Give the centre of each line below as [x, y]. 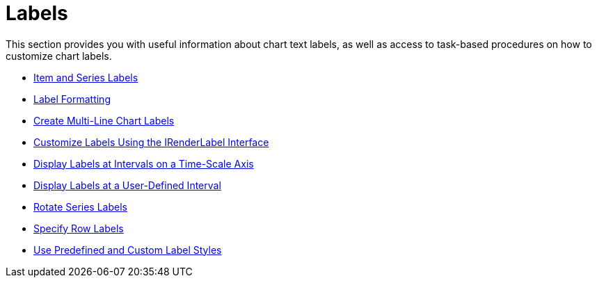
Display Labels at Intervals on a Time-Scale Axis [144, 163]
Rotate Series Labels [80, 207]
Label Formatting [72, 99]
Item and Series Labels [86, 77]
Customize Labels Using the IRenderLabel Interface [151, 142]
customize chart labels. [59, 56]
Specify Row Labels [79, 228]
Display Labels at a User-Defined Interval [127, 185]
